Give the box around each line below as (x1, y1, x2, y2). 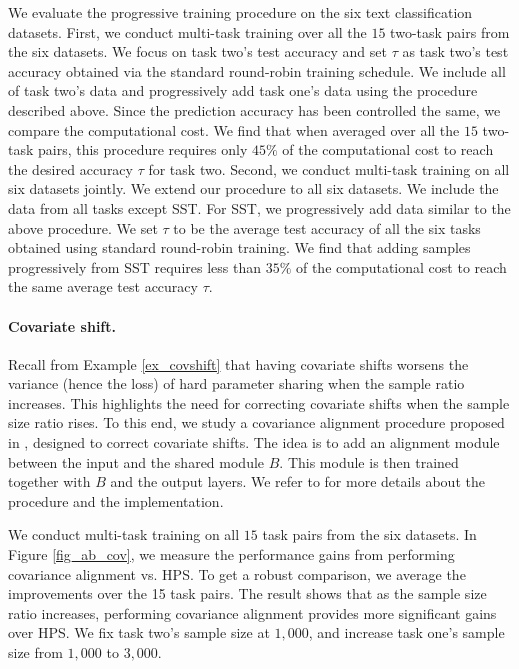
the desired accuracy (8, 158, 133, 179)
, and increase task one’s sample (308, 622, 505, 643)
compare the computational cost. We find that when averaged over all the (8, 119, 460, 140)
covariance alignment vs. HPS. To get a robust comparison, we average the (8, 563, 466, 584)
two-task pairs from (390, 21, 510, 42)
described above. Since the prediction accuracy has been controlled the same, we (8, 99, 501, 120)
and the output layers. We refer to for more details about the (110, 471, 485, 492)
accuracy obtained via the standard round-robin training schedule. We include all (8, 60, 506, 81)
